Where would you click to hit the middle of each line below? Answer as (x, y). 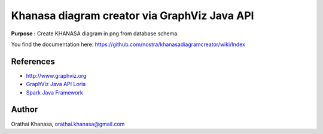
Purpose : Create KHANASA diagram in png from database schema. (95, 33)
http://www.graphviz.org (56, 75)
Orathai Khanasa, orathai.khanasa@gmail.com (68, 124)
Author (25, 110)
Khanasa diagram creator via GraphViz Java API (132, 16)
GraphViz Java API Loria (56, 84)
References (33, 61)
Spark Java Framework (54, 92)
